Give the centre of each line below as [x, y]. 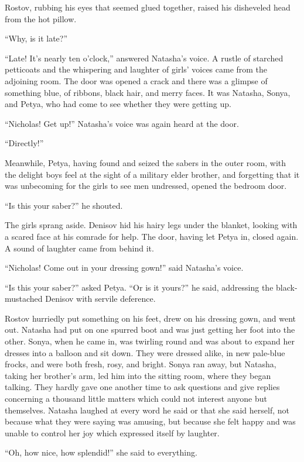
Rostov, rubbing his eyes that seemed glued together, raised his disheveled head [148, 7]
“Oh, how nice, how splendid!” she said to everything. [101, 452]
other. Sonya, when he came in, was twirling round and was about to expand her [150, 341]
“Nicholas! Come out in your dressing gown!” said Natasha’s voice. [124, 268]
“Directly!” [24, 143]
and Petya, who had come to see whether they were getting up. [118, 104]
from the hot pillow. [41, 18]
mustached [24, 299]
